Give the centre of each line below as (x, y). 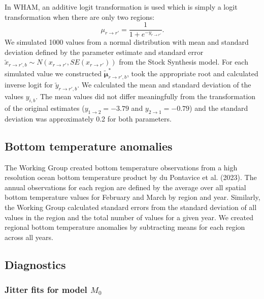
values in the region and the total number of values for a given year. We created (129, 217)
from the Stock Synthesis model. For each (184, 62)
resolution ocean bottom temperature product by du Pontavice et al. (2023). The (131, 177)
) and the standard (219, 108)
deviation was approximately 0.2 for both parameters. (88, 118)
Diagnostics (35, 264)
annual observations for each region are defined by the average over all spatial (125, 187)
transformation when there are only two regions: (80, 17)
